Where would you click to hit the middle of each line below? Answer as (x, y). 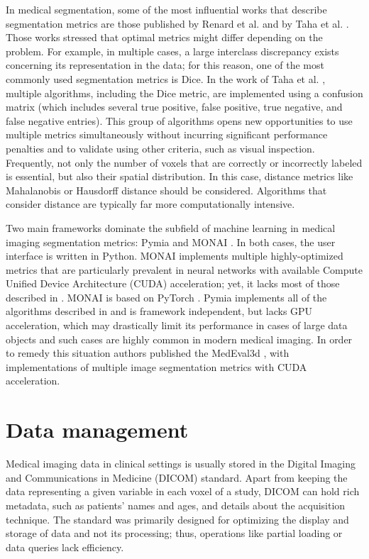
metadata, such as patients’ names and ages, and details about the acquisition (176, 505)
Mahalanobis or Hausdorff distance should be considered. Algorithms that (166, 190)
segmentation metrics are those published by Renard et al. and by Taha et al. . (177, 23)
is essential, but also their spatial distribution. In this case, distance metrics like (180, 176)
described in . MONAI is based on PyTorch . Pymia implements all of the (166, 297)
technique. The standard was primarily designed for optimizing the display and (177, 519)
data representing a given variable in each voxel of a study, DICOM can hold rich (183, 491)
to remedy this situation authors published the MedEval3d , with (148, 353)
